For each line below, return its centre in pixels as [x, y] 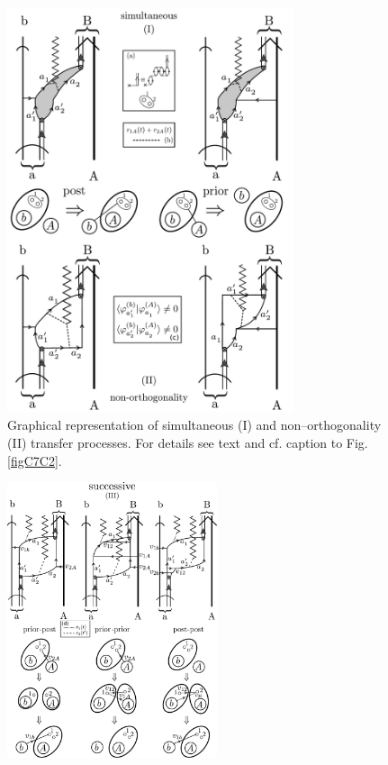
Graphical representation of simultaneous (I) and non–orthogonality [194, 425]
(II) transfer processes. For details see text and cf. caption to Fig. [188, 442]
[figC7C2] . [35, 460]
